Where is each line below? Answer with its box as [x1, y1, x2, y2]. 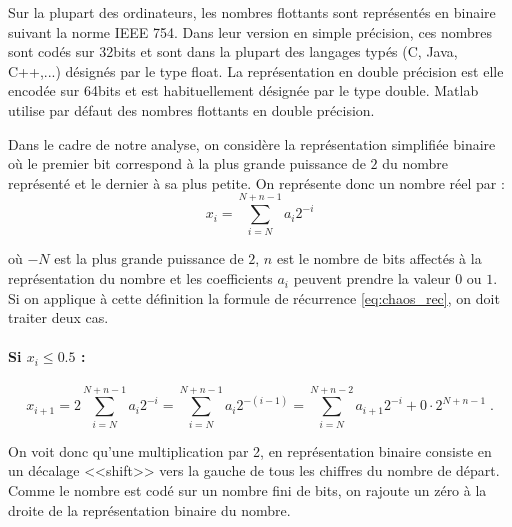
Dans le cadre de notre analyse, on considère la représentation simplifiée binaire [8, 133, 496, 154]
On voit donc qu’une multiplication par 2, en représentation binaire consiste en [8, 440, 492, 461]
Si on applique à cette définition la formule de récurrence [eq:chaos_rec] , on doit [8, 287, 500, 308]
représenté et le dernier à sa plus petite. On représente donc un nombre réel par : [8, 172, 505, 193]
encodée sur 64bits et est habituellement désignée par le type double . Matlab [8, 80, 479, 101]
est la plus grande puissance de [54, 248, 244, 269]
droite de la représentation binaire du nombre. [8, 499, 291, 520]
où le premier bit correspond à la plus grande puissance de [8, 153, 366, 174]
